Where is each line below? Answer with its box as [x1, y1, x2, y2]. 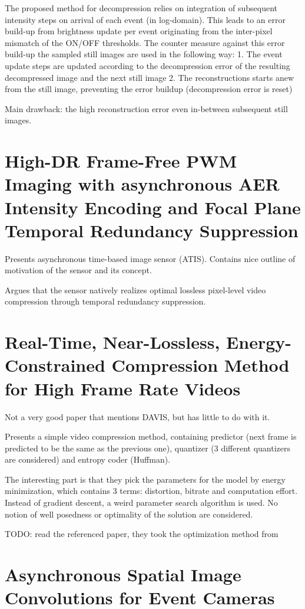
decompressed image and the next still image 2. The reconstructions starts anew [5, 71, 294, 83]
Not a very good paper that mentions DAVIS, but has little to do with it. [5, 410, 270, 423]
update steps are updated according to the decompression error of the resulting [5, 59, 290, 71]
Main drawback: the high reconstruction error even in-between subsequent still [5, 102, 288, 114]
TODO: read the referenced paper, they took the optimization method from [5, 528, 279, 540]
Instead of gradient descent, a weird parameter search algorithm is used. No [5, 496, 278, 509]
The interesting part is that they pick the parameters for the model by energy [5, 473, 286, 485]
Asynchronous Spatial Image [5, 562, 241, 587]
